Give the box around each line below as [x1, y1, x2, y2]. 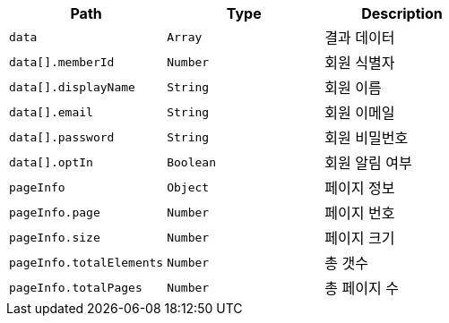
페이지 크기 [324, 229, 395, 247]
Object [167, 180, 210, 194]
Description [361, 4, 443, 22]
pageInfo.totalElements [9, 255, 164, 269]
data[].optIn [9, 155, 93, 169]
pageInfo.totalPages [9, 280, 142, 294]
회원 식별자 [324, 54, 395, 72]
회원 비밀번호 [324, 129, 409, 147]
